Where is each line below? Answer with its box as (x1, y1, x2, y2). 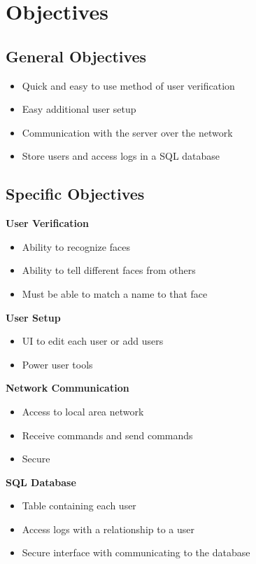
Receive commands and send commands (22, 427, 193, 442)
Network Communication (6, 380, 129, 395)
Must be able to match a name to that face (22, 286, 208, 301)
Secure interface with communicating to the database (22, 545, 250, 560)
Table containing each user (22, 498, 136, 513)
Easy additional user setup (22, 102, 136, 116)
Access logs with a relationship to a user (22, 521, 194, 536)
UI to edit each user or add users (22, 333, 164, 348)
